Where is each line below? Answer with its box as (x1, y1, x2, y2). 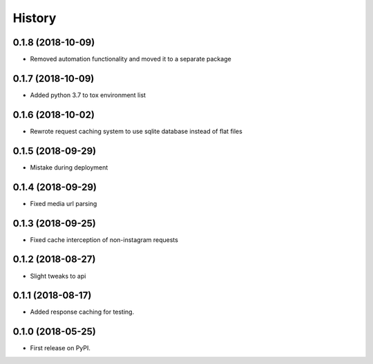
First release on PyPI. (30, 344, 91, 352)
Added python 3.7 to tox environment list (30, 90, 146, 99)
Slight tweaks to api (30, 272, 86, 280)
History (12, 10, 57, 26)
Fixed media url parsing (30, 199, 97, 208)
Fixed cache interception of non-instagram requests (30, 235, 179, 244)
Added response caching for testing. (30, 307, 135, 316)
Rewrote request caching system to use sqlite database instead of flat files (30, 127, 243, 135)
